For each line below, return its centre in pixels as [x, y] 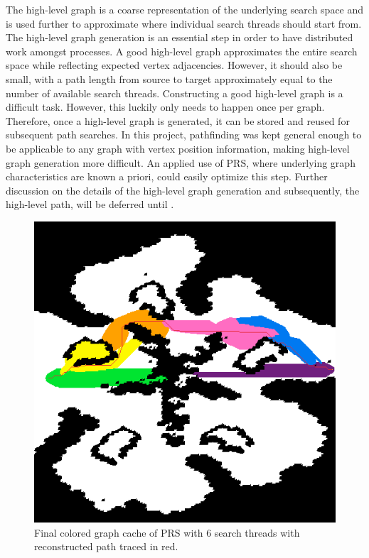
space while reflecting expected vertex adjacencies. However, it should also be [174, 65]
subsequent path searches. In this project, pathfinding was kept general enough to [184, 135]
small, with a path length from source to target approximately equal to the [169, 78]
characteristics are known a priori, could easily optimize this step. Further [167, 176]
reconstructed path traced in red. [106, 546]
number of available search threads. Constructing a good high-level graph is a [175, 93]
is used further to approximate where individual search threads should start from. [184, 23]
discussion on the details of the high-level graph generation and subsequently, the [183, 190]
